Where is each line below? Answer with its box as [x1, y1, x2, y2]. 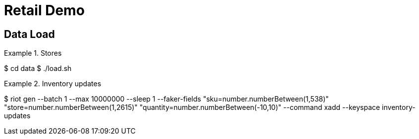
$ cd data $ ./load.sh [4, 64, 72, 73]
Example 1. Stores [4, 49, 62, 58]
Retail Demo [4, 2, 85, 19]
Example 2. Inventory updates [4, 79, 102, 88]
